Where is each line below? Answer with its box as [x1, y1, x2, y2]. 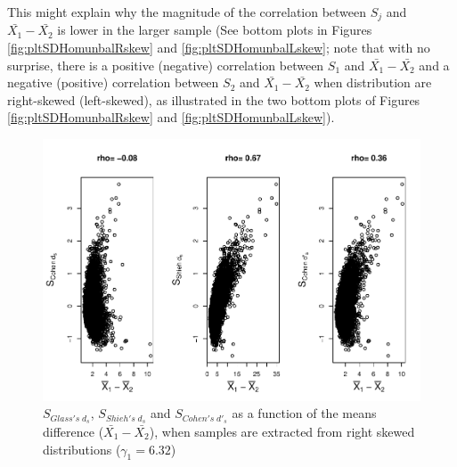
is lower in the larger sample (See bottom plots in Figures [57, 20, 372, 39]
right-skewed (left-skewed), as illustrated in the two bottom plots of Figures [7, 90, 420, 109]
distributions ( [43, 439, 121, 458]
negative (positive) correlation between [7, 73, 219, 92]
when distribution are [314, 73, 432, 92]
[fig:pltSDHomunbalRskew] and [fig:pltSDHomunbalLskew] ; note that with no [7, 38, 430, 57]
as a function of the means [232, 404, 377, 422]
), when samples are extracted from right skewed [149, 422, 415, 440]
